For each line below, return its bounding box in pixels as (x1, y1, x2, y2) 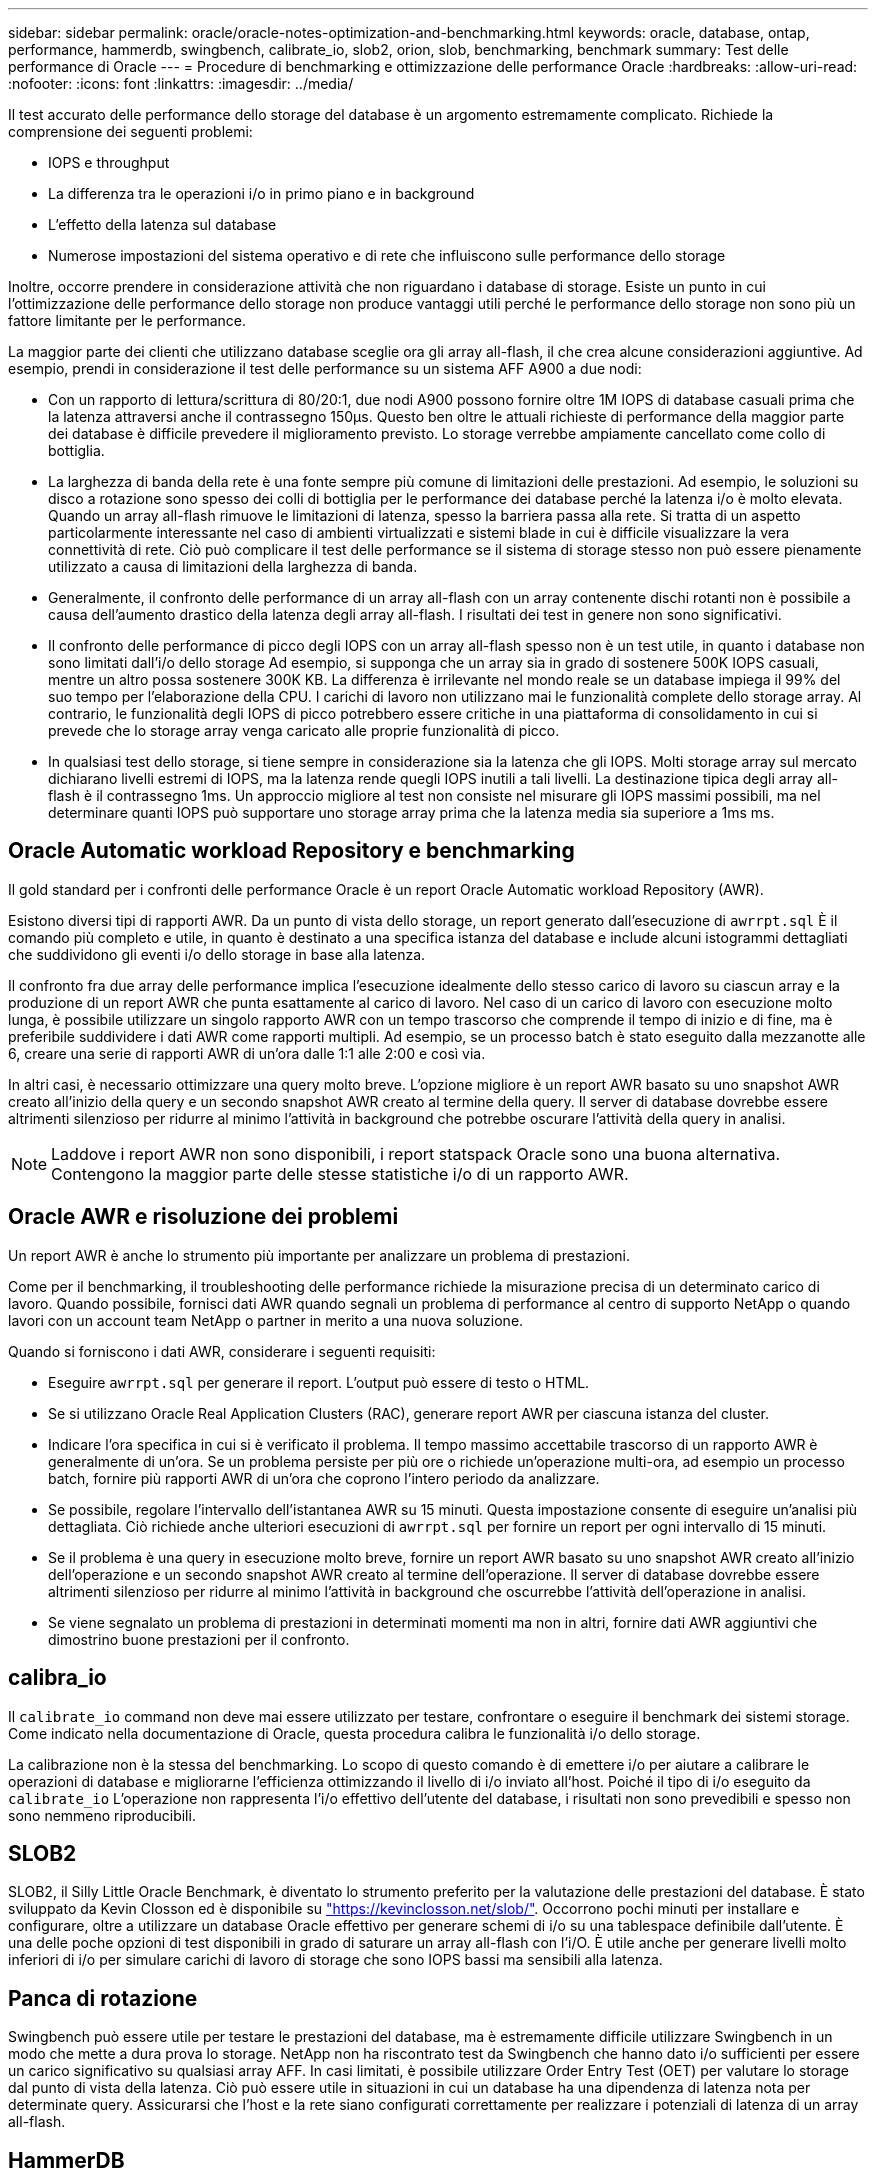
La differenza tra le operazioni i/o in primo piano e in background (48, 185, 475, 202)
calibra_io (8, 1665, 107, 1691)
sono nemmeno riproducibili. (8, 1806, 196, 1824)
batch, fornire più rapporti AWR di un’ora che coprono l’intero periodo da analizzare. (48, 1469, 600, 1487)
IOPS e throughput (48, 154, 170, 171)
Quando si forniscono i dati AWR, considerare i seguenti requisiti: (8, 1342, 436, 1360)
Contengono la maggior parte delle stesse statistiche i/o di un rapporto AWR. (51, 1163, 629, 1184)
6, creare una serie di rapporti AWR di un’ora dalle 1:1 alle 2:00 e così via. (8, 1044, 486, 1062)
